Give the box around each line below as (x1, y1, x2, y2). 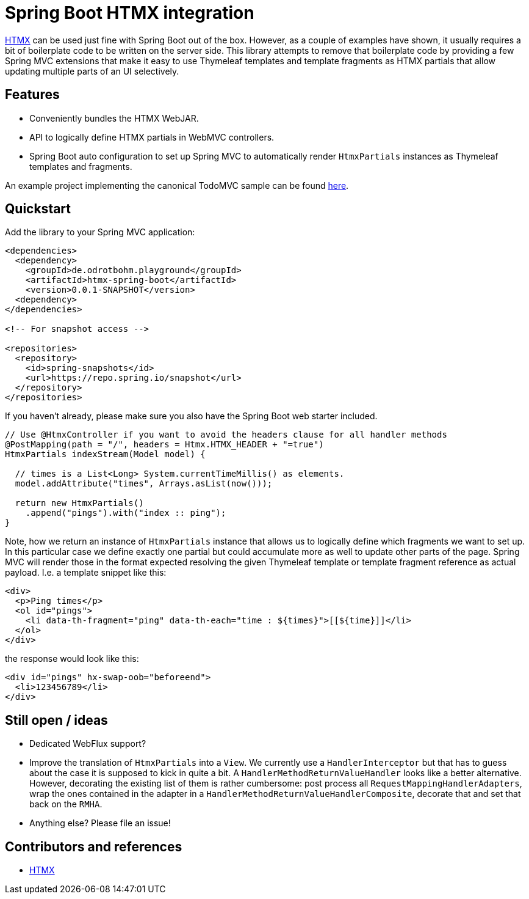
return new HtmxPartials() (15, 498, 144, 508)
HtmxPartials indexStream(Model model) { (5, 449, 206, 460)
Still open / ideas (5, 712, 108, 728)
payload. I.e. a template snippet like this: (5, 567, 167, 578)
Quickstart (5, 201, 71, 217)
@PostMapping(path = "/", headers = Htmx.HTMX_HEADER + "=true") (5, 439, 324, 450)
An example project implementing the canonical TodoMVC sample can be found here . (5, 180, 349, 191)
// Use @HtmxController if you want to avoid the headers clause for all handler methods (5, 430, 447, 440)
